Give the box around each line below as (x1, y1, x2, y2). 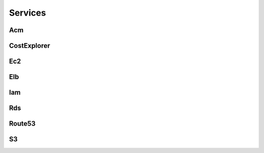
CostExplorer (9, 42, 50, 50)
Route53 (9, 120, 36, 128)
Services (9, 7, 46, 18)
